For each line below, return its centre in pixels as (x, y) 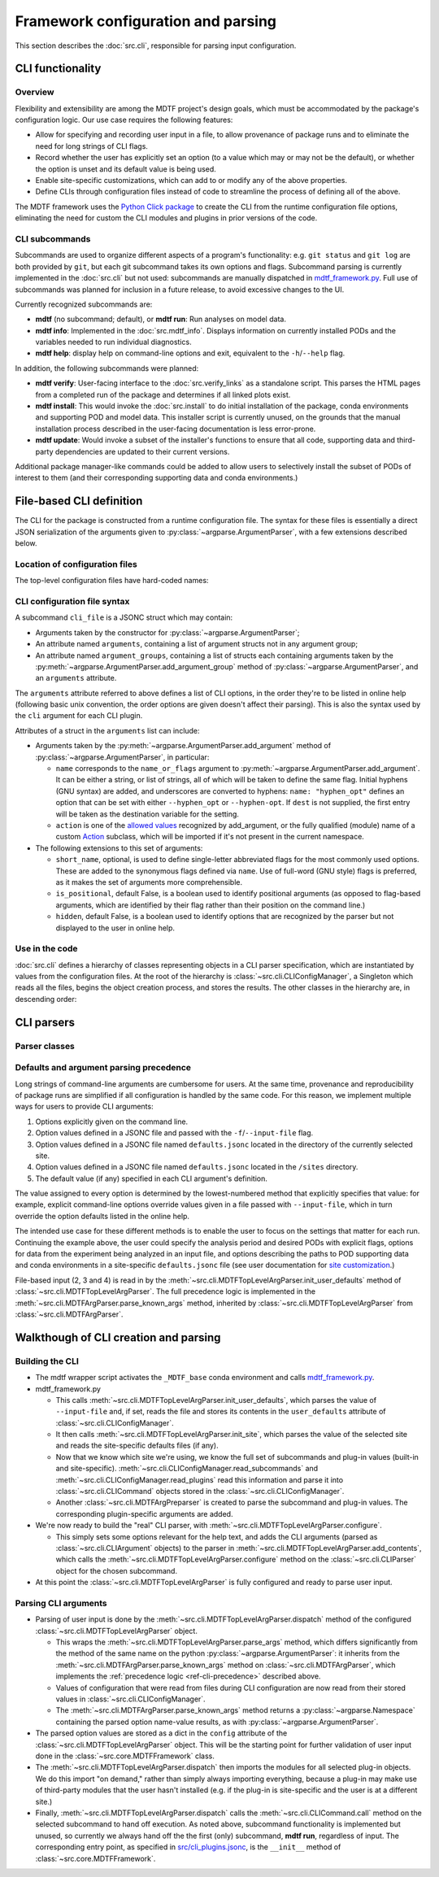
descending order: (46, 999)
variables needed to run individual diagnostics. (113, 342)
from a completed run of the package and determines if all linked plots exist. (163, 394)
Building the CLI (47, 1361)
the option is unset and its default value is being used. (126, 169)
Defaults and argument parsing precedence (103, 1068)
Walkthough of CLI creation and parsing (118, 1337)
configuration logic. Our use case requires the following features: (124, 120)
